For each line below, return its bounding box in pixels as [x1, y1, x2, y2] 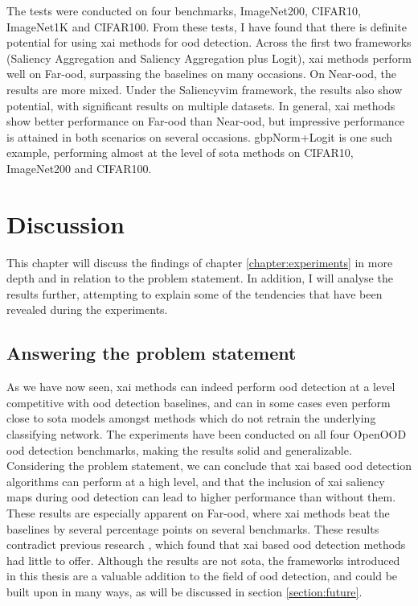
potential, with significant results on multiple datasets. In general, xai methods [6, 97, 395, 113]
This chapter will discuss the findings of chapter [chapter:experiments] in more [6, 254, 393, 270]
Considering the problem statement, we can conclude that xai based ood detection [6, 457, 412, 474]
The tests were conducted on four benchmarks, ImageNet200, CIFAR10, [6, 2, 361, 19]
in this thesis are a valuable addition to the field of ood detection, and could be [6, 567, 398, 584]
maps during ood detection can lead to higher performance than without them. [6, 489, 396, 505]
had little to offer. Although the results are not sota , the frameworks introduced [6, 551, 400, 568]
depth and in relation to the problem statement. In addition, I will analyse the [6, 270, 393, 287]
